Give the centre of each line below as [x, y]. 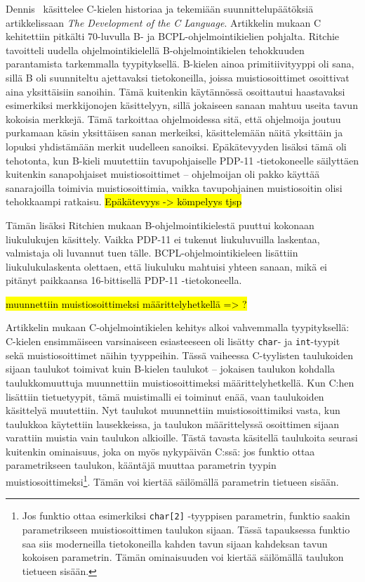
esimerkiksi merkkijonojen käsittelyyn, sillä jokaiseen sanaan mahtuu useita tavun [182, 105]
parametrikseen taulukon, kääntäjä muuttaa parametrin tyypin [141, 465]
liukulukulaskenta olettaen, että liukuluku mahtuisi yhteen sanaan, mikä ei [167, 266]
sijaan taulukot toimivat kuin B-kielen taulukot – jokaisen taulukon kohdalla [171, 369]
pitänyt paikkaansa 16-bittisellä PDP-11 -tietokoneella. [124, 280]
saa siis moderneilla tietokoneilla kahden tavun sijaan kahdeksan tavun [175, 543]
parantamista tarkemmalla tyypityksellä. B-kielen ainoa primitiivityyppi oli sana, [180, 64]
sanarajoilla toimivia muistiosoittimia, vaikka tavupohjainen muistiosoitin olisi [174, 187]
